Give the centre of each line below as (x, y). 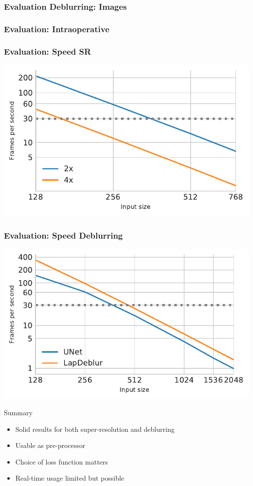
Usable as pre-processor (50, 445)
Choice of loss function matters (62, 461)
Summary (18, 413)
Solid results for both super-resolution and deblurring (95, 429)
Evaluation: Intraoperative (57, 29)
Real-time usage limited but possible (70, 478)
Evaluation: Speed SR (48, 51)
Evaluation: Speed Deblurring (63, 235)
